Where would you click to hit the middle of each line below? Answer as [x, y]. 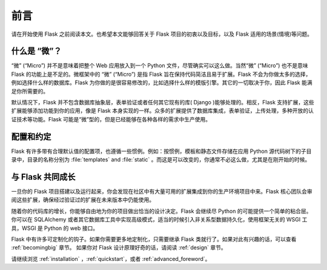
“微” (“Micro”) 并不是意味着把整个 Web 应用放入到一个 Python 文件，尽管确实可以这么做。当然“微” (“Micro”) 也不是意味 [160, 66]
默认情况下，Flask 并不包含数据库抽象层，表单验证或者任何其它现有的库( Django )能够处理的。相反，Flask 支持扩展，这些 [163, 103]
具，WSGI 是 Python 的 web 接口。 [55, 228]
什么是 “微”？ [36, 51]
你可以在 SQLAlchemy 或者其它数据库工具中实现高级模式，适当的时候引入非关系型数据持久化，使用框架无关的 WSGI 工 [159, 220]
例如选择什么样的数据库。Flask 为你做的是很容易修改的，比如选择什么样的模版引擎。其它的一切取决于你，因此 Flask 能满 [162, 83]
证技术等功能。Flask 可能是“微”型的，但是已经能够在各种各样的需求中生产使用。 [111, 119]
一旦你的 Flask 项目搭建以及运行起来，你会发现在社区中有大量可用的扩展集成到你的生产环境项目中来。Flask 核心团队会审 [162, 191]
